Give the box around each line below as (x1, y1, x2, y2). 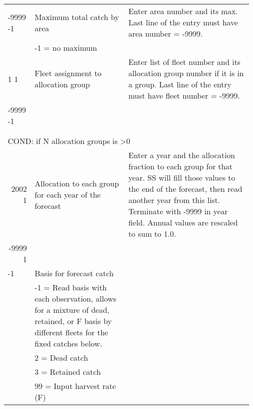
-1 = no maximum (35, 42, 97, 53)
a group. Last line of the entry (128, 79, 232, 90)
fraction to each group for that (128, 161, 233, 172)
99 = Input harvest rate (35, 380, 116, 391)
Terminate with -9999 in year (128, 205, 228, 217)
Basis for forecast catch (35, 267, 114, 279)
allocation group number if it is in (128, 67, 244, 79)
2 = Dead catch (35, 352, 88, 363)
